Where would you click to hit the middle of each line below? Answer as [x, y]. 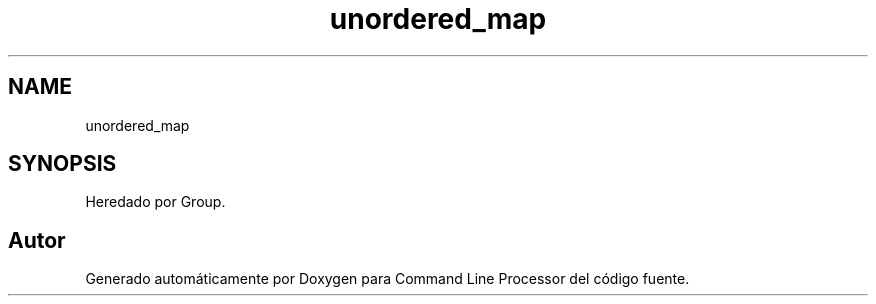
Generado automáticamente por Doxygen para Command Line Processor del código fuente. [387, 279]
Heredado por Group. [155, 202]
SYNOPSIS [62, 164]
